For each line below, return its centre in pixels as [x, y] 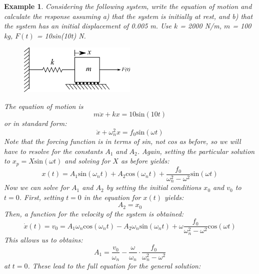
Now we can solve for [37, 187]
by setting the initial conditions [154, 187]
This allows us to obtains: [43, 239]
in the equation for [112, 197]
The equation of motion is [44, 106]
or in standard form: [35, 123]
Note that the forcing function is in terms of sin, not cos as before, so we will [122, 141]
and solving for [87, 161]
